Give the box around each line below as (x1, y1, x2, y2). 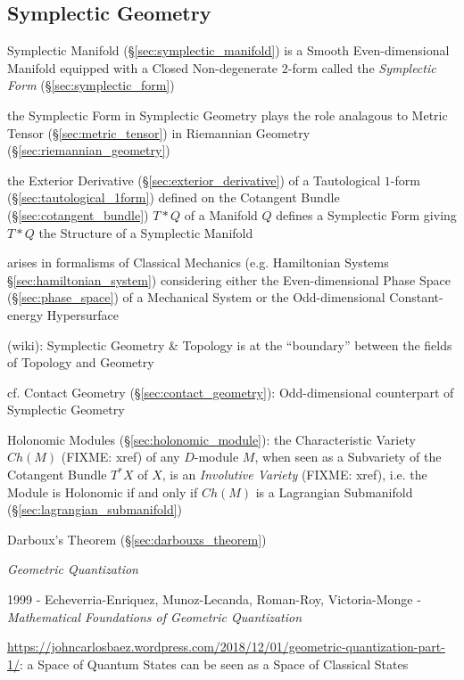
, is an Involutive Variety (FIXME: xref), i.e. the (162, 465, 427, 484)
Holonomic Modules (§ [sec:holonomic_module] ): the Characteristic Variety (7, 430, 416, 448)
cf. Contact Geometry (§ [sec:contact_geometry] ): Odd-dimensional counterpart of (7, 382, 454, 401)
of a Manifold (184, 205, 258, 224)
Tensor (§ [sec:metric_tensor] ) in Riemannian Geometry (7, 123, 311, 142)
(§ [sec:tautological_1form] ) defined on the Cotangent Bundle (7, 188, 340, 207)
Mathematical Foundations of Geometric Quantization (7, 607, 302, 626)
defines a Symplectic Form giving (276, 205, 457, 224)
